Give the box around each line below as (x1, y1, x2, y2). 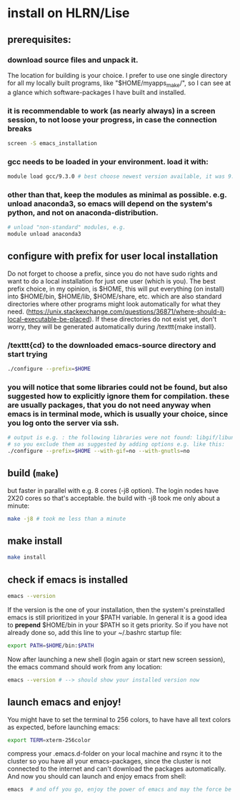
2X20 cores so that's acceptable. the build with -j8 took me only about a (7, 494, 220, 502)
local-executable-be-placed (7, 314, 91, 323)
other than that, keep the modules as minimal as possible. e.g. (7, 189, 227, 199)
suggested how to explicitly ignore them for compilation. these (7, 391, 230, 401)
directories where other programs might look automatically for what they (7, 299, 221, 308)
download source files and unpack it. (7, 55, 139, 65)
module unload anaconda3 (7, 231, 81, 238)
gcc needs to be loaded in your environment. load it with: (7, 156, 209, 166)
